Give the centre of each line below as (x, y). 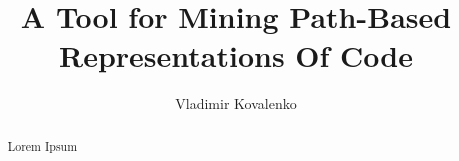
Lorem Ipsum (42, 145)
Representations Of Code (235, 55)
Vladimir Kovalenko (236, 103)
